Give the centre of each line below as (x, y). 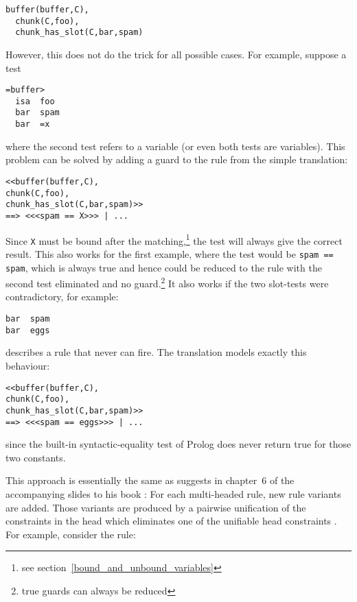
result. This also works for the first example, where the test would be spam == (170, 253)
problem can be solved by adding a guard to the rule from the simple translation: (177, 159)
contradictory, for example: (62, 297)
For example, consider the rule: (71, 534)
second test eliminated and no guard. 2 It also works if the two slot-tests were (167, 282)
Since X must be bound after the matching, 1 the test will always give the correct (174, 239)
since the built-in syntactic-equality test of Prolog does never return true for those (178, 444)
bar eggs (28, 330)
